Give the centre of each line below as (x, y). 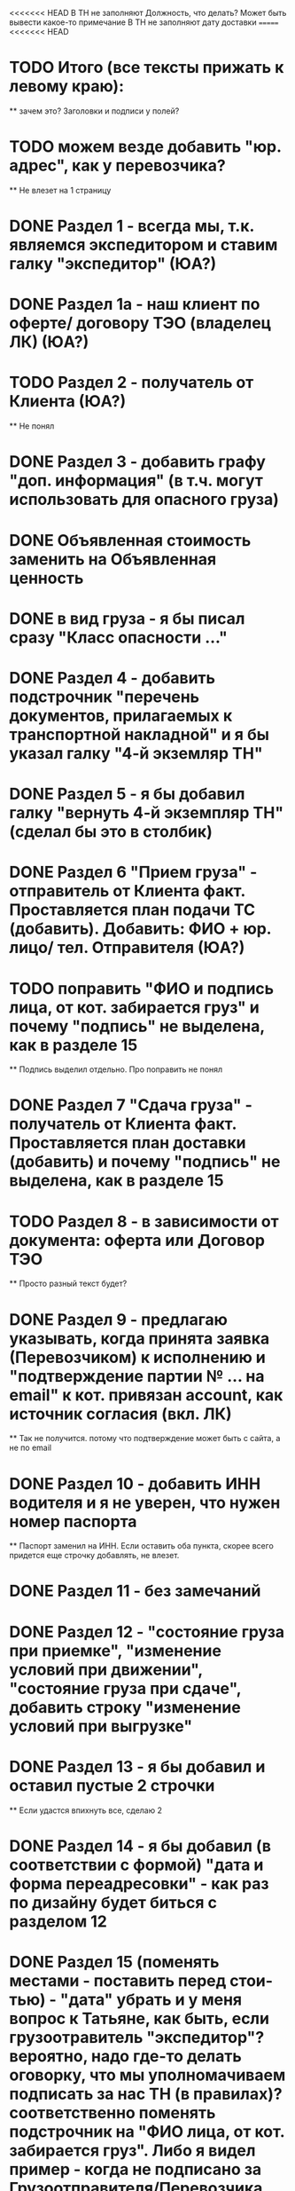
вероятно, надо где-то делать (125, 2056)
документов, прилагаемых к (121, 716)
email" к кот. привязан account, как (146, 1395)
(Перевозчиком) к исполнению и (137, 1357)
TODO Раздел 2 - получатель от (132, 383)
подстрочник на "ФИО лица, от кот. (147, 2131)
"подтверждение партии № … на (137, 1376)
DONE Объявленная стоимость (130, 540)
